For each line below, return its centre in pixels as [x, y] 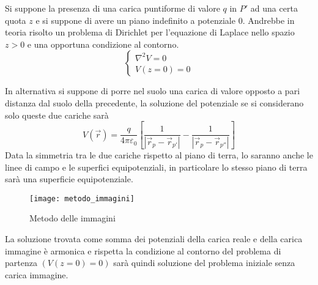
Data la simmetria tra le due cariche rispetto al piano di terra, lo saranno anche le [159, 155]
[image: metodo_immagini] [82, 198]
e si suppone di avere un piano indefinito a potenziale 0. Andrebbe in [165, 20]
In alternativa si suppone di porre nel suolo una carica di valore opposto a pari [153, 91]
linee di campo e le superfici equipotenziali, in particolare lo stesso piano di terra [156, 167]
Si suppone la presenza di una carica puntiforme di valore [113, 8]
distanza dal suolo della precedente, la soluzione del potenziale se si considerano [154, 102]
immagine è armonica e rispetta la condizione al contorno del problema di [143, 250]
